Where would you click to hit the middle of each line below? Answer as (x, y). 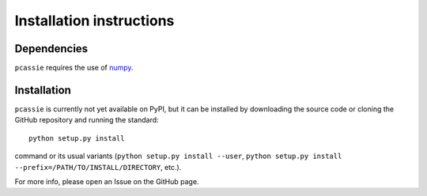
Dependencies (51, 49)
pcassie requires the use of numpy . (74, 68)
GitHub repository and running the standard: (87, 120)
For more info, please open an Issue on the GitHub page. (107, 181)
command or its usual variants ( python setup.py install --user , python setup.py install (178, 156)
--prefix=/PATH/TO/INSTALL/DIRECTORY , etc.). (98, 167)
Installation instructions (94, 21)
